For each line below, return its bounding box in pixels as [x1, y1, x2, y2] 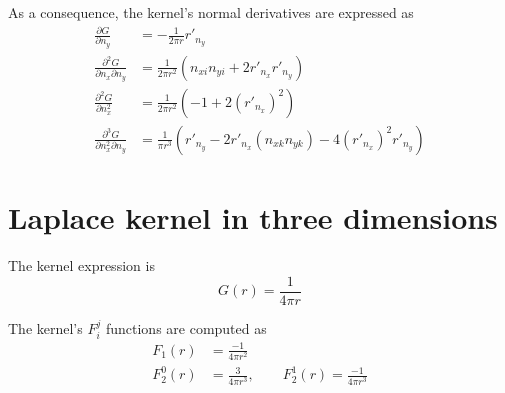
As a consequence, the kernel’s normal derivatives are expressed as [8, 2, 414, 22]
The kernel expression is [8, 255, 155, 276]
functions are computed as [105, 317, 267, 338]
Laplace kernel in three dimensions [8, 197, 498, 238]
